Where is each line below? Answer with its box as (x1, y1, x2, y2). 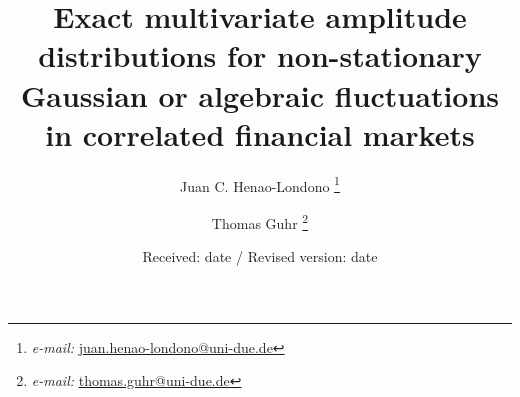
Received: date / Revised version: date (142, 246, 378, 267)
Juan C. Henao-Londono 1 (180, 172, 340, 196)
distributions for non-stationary (38, 35, 482, 76)
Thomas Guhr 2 (211, 209, 309, 233)
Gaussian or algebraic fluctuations (20, 74, 500, 115)
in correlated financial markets (45, 113, 475, 154)
